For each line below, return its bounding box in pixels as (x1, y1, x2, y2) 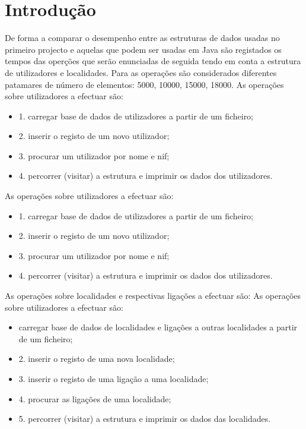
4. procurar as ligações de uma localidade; (18, 392, 171, 405)
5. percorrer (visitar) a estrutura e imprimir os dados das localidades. (18, 412, 271, 425)
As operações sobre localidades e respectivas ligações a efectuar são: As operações (5, 289, 301, 302)
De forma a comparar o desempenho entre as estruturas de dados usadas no (5, 31, 280, 44)
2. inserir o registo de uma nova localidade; (18, 352, 175, 365)
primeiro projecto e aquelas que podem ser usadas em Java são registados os (5, 43, 282, 55)
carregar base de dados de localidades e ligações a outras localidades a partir (18, 321, 298, 333)
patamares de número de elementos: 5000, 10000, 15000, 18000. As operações (5, 78, 284, 90)
